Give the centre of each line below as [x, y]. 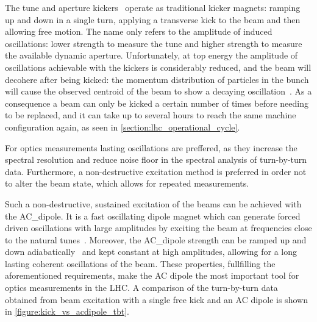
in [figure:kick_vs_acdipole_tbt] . [67, 311]
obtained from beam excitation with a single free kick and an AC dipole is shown [156, 299]
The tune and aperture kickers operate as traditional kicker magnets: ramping [153, 7]
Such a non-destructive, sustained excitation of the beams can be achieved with [153, 203]
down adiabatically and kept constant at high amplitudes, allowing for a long [151, 252]
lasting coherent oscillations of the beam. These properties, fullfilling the [140, 263]
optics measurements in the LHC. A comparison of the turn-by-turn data [141, 288]
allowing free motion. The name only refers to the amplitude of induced [139, 31]
